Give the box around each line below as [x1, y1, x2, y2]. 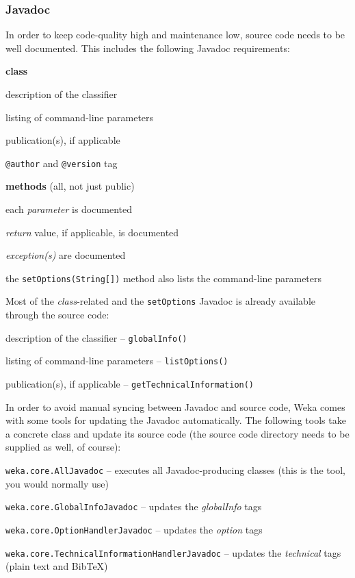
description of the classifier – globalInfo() [5, 330, 187, 344]
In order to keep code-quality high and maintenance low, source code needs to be [5, 27, 345, 42]
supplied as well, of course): [5, 440, 121, 454]
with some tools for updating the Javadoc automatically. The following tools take [5, 413, 346, 427]
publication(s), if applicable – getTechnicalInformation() [5, 377, 254, 391]
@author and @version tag [5, 155, 118, 170]
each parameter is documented [5, 202, 132, 216]
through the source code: [5, 307, 109, 322]
